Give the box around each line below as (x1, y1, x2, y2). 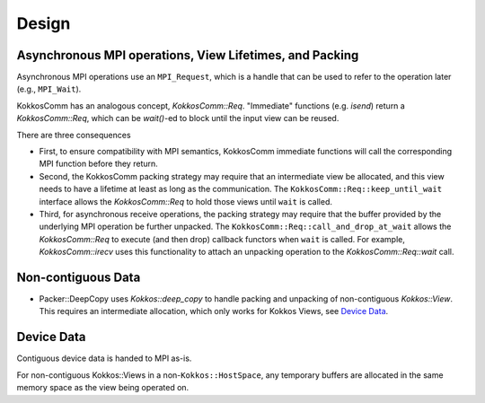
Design (16, 13, 71, 33)
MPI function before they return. (39, 158, 159, 170)
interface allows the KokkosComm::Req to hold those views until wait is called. (39, 196, 332, 206)
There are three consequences (16, 129, 131, 140)
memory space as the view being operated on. (16, 382, 190, 393)
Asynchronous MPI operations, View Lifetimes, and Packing (16, 48, 359, 63)
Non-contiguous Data (16, 269, 141, 285)
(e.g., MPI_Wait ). (16, 83, 82, 94)
